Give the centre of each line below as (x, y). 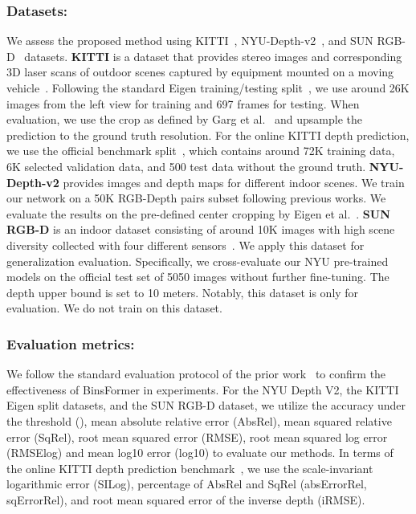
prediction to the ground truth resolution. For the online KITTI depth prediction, (208, 135)
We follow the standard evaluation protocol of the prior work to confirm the (196, 374)
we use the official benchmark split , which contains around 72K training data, (201, 151)
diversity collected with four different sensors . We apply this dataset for (186, 245)
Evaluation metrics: (71, 343)
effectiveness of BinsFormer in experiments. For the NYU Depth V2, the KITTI (203, 389)
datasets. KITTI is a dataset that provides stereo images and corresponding (213, 56)
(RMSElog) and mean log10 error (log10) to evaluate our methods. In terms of (200, 453)
